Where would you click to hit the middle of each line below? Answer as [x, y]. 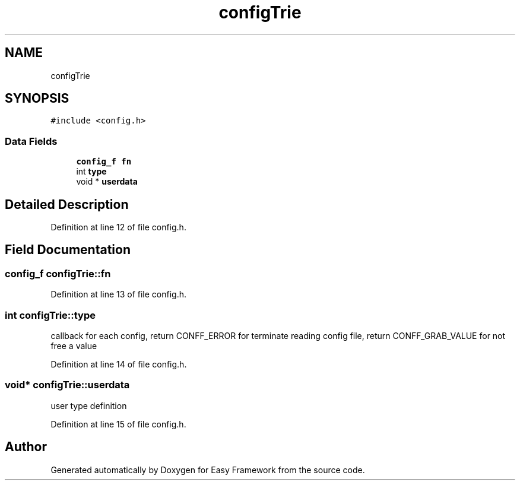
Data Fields [31, 141]
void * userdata [107, 182]
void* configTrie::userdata [67, 385]
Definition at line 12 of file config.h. [118, 227]
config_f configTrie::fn [58, 273]
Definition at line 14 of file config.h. [119, 364]
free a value [74, 346]
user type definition [89, 405]
